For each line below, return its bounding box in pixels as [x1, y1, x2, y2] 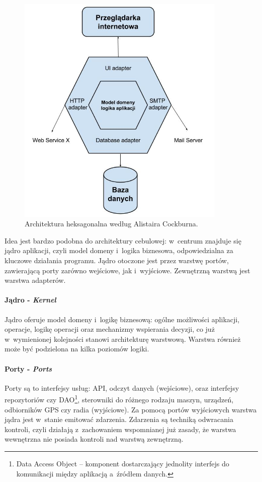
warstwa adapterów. [5, 275, 66, 285]
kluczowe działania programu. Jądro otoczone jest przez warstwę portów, [5, 255, 229, 265]
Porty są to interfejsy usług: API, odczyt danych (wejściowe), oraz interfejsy [5, 382, 239, 393]
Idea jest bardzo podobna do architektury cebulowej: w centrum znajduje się [5, 235, 241, 246]
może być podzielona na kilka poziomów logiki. [5, 343, 149, 354]
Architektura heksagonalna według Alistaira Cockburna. [25, 218, 198, 229]
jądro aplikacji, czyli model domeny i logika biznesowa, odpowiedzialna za [5, 245, 233, 256]
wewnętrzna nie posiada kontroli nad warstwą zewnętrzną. [5, 434, 184, 444]
